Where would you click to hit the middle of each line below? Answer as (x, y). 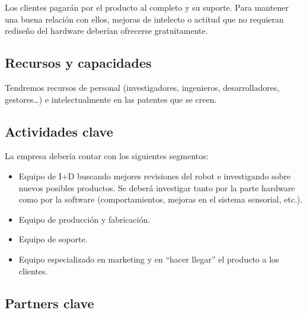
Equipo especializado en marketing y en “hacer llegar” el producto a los (149, 259)
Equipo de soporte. (53, 239)
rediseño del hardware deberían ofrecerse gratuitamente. (106, 31)
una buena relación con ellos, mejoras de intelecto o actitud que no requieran (144, 19)
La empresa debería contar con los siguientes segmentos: (107, 156)
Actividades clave (59, 131)
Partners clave (49, 303)
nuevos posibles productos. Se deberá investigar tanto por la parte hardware (157, 187)
